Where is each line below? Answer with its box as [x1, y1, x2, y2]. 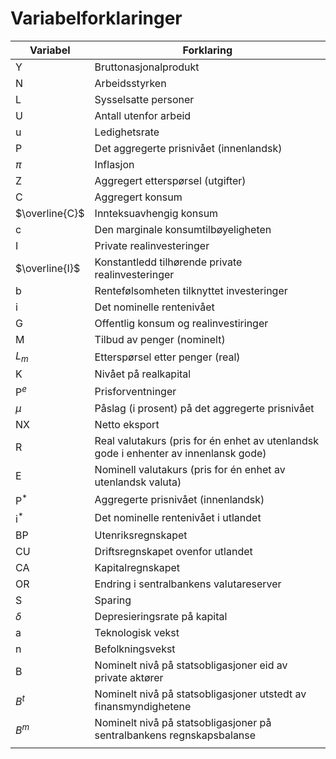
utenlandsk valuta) [94, 475, 182, 489]
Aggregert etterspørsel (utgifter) [94, 173, 247, 187]
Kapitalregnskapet [94, 561, 181, 575]
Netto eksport [94, 418, 160, 432]
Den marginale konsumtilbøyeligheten [94, 222, 272, 236]
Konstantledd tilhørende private [94, 255, 243, 269]
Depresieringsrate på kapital [94, 610, 228, 624]
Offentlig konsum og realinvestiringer [94, 316, 269, 330]
